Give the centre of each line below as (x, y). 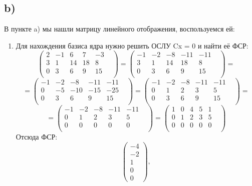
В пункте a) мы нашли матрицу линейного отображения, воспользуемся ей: (119, 29)
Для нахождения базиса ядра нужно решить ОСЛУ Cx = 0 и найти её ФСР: (132, 45)
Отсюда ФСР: (37, 136)
